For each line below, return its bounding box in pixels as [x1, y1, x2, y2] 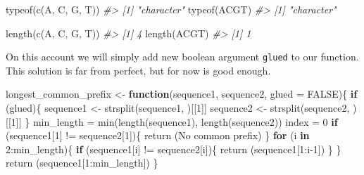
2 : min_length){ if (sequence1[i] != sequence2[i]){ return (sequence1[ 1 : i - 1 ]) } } [6, 141, 341, 156]
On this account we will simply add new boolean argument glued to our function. [6, 49, 359, 64]
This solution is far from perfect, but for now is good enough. [6, 63, 271, 77]
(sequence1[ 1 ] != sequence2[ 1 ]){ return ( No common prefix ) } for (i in [6, 128, 310, 143]
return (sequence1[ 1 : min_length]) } [6, 155, 158, 170]
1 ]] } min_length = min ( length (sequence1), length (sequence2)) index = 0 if [11, 114, 338, 129]
